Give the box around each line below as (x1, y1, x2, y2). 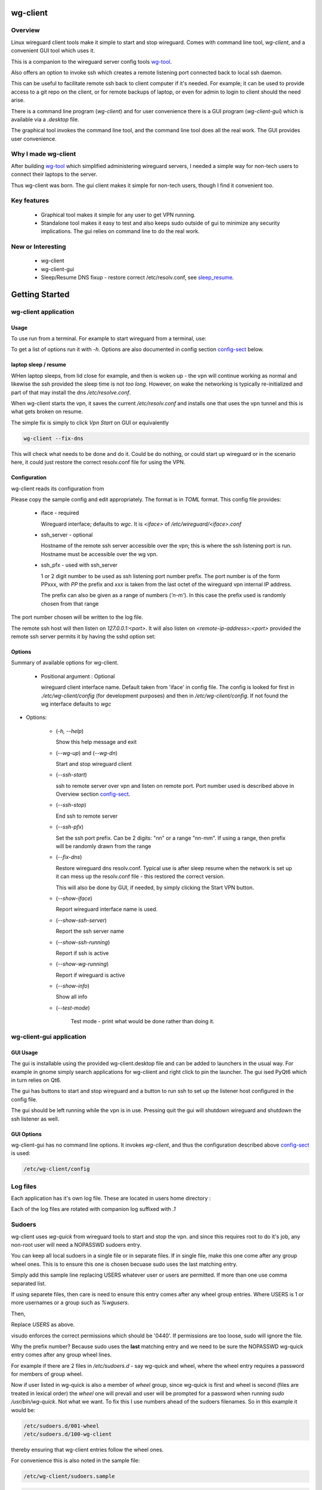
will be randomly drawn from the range (55, 843, 151, 850)
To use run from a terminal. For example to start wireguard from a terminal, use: (11, 335, 207, 342)
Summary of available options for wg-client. (11, 659, 119, 666)
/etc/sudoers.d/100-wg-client (23, 1431, 112, 1438)
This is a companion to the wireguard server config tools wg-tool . (11, 58, 172, 65)
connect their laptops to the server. (11, 170, 98, 178)
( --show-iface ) (55, 895, 92, 902)
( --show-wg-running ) (55, 960, 109, 968)
